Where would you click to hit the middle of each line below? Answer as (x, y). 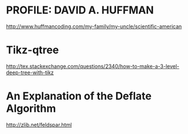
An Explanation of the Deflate (79, 96)
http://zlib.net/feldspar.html (39, 125)
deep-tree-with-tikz (30, 72)
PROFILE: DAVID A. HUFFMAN (80, 10)
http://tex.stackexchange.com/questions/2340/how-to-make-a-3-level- (93, 66)
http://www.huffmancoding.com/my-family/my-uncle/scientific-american (94, 26)
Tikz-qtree (33, 50)
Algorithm (31, 109)
